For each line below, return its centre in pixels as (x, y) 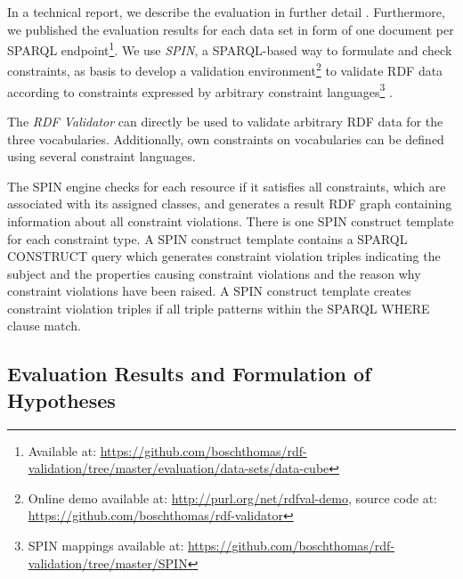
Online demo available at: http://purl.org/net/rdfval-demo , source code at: (232, 497)
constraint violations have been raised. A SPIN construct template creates (209, 291)
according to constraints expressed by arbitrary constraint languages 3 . (200, 90)
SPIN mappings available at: (106, 546)
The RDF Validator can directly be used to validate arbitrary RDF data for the (225, 121)
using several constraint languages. (102, 156)
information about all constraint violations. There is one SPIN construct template (231, 220)
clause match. (44, 326)
